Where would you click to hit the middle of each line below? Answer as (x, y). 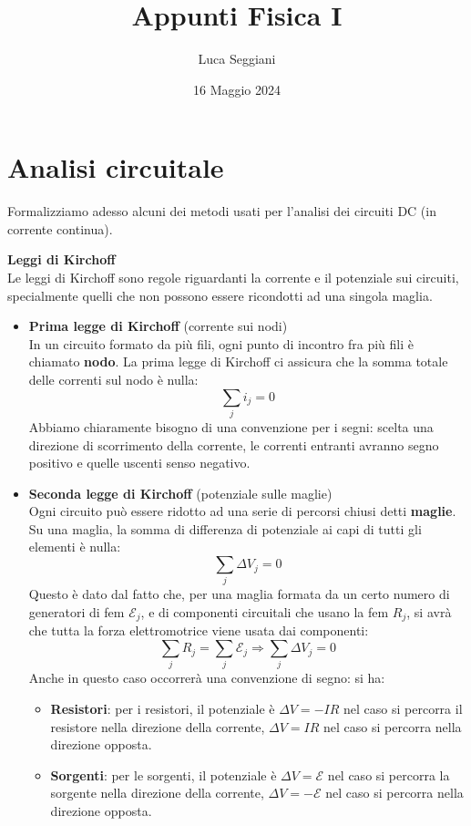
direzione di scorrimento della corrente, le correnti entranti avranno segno (234, 444)
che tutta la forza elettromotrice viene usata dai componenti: (199, 630)
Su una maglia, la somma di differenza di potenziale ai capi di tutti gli (225, 528)
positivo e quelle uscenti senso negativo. (139, 463)
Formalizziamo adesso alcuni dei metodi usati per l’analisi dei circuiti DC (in (222, 211)
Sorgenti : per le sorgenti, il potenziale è (164, 774)
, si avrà (429, 612)
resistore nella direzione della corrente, (158, 726)
